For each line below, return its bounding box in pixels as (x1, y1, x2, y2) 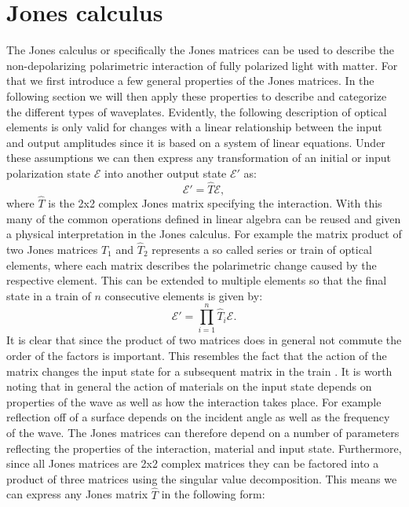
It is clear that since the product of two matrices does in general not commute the (6, 332, 402, 348)
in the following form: (161, 486, 265, 502)
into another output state (104, 164, 227, 181)
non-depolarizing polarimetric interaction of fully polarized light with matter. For (6, 57, 398, 73)
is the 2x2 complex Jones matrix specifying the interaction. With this (48, 194, 382, 211)
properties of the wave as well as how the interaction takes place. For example (6, 393, 382, 410)
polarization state (6, 164, 91, 181)
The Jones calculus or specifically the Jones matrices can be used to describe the (6, 42, 395, 58)
